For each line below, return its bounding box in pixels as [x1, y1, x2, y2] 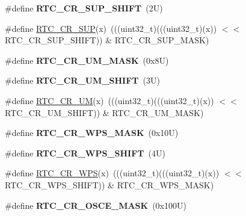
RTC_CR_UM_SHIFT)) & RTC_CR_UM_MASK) [5, 106, 204, 119]
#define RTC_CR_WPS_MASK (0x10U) [5, 126, 179, 139]
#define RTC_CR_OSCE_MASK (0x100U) [5, 199, 186, 211]
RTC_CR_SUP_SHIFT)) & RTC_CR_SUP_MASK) [5, 34, 209, 46]
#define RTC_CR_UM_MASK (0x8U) [5, 54, 169, 66]
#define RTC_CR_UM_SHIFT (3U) [5, 74, 160, 87]
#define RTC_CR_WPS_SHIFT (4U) [5, 146, 165, 159]
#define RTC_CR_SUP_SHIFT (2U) [5, 2, 163, 14]
